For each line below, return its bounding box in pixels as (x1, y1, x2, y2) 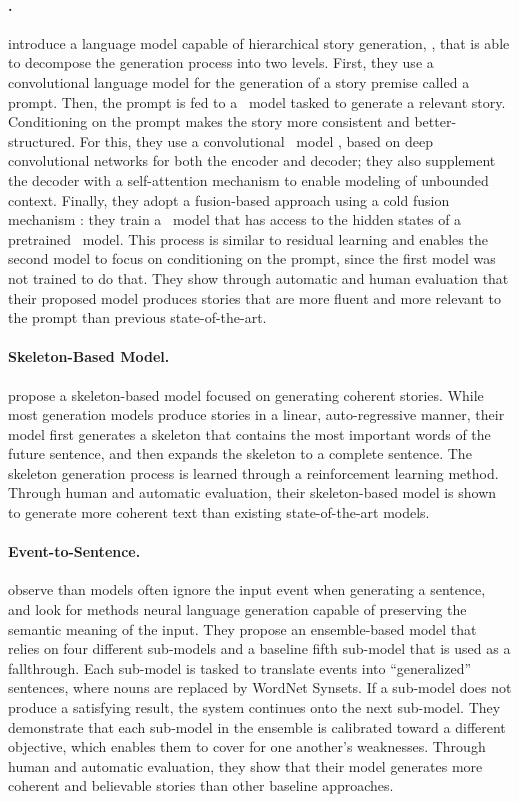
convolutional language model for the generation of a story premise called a (8, 71, 470, 92)
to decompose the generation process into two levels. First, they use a (8, 52, 434, 73)
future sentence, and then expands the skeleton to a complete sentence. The (8, 443, 472, 464)
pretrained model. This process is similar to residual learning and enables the (8, 228, 488, 249)
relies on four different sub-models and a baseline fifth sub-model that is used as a (8, 638, 511, 659)
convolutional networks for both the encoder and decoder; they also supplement (8, 150, 496, 171)
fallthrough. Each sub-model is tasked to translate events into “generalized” (8, 657, 472, 678)
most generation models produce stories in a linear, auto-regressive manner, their (8, 404, 505, 425)
